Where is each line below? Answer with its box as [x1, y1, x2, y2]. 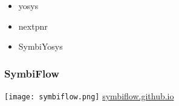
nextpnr [18, 19, 48, 32]
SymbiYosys [18, 40, 63, 53]
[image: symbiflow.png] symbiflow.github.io [4, 90, 174, 102]
